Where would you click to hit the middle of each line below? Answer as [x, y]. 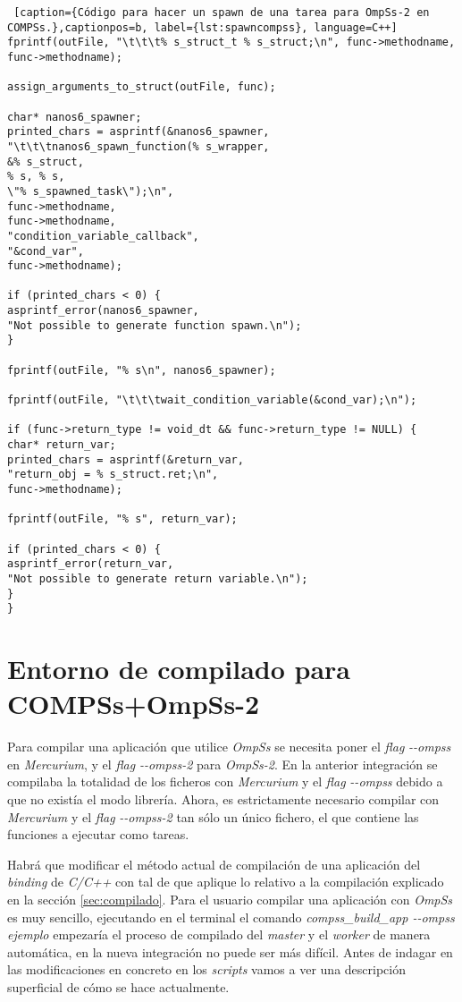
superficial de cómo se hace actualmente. [118, 986]
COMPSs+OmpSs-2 [134, 704]
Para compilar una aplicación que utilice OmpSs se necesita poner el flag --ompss [229, 747]
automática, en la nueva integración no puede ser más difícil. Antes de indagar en [230, 951]
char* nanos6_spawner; [75, 117]
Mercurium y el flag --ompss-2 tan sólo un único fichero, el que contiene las [213, 816]
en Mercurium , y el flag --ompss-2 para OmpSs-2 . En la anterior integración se [223, 764]
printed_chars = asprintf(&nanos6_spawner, [139, 132]
